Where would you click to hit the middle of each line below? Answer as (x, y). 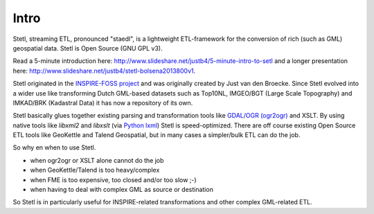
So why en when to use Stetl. (54, 148)
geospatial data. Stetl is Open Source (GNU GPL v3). (88, 48)
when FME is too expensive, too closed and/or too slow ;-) (113, 179)
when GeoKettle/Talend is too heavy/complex (95, 170)
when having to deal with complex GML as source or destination (122, 190)
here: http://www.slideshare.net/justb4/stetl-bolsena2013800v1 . (104, 71)
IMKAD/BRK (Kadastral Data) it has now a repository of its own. (103, 102)
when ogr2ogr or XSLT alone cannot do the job (97, 160)
